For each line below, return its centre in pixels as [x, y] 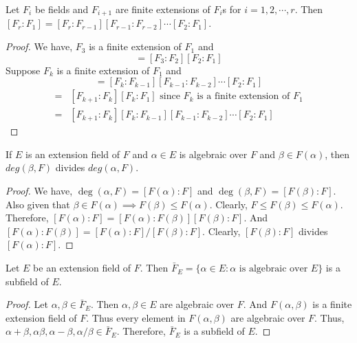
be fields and [62, 9]
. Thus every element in [136, 317]
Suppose [23, 70]
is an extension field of [73, 154]
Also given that [38, 204]
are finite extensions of [163, 9]
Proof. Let [27, 304]
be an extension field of [82, 268]
